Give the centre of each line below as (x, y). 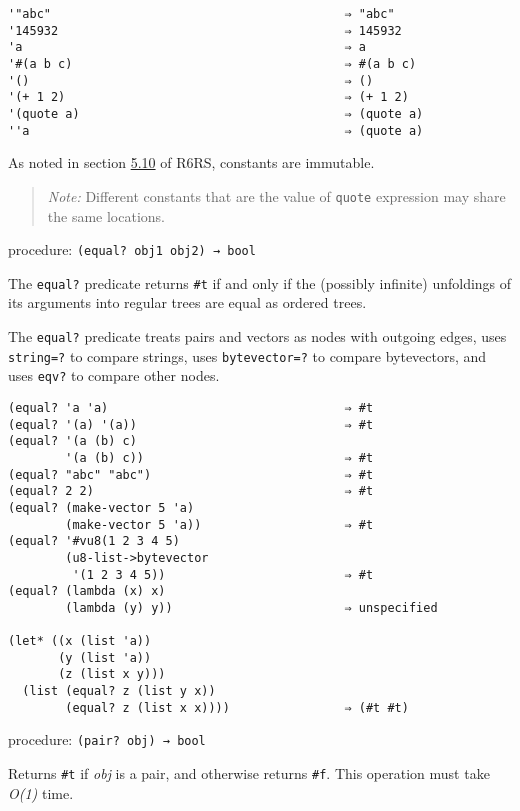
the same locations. (106, 215)
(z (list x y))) (112, 674)
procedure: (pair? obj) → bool (107, 739)
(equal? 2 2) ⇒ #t (191, 491)
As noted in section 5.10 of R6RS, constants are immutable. (191, 162)
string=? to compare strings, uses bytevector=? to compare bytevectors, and (247, 355)
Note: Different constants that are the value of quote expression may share (276, 195)
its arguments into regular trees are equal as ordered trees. (187, 302)
